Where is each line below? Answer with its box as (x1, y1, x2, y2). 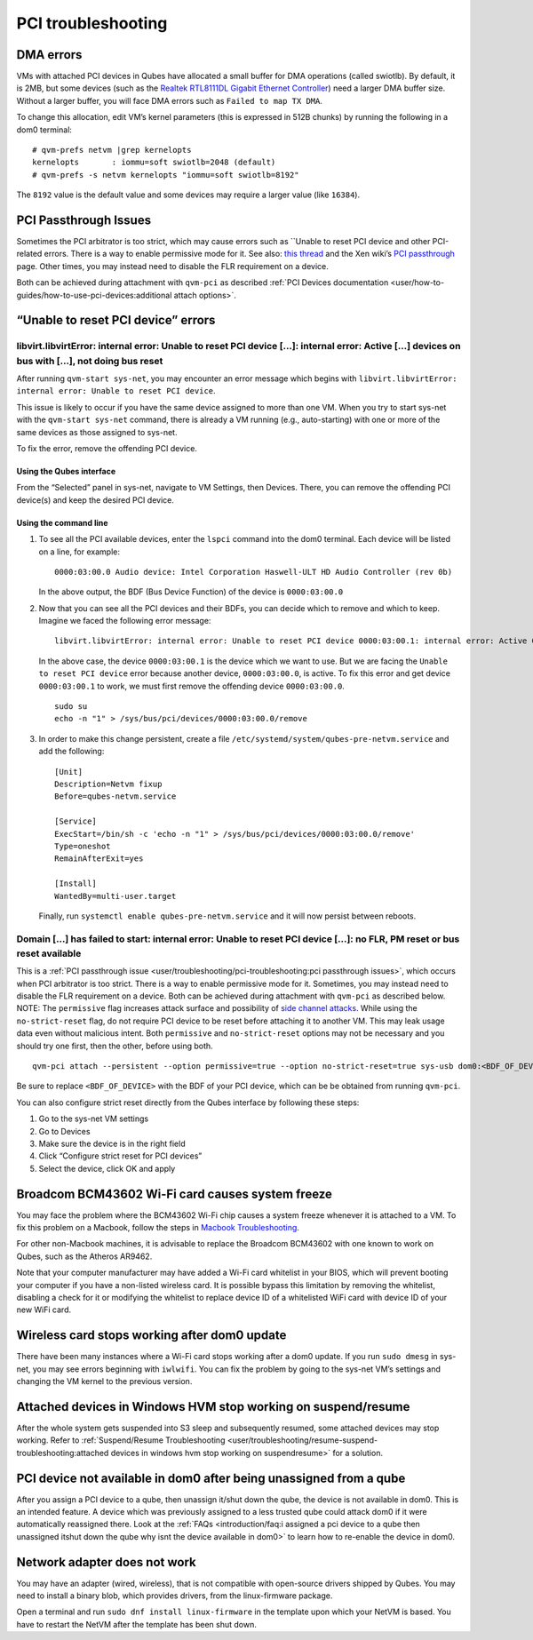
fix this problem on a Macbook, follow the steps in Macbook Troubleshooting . (16, 1222, 299, 1232)
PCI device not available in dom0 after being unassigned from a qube (16, 1470, 406, 1485)
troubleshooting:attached (16, 1447, 109, 1458)
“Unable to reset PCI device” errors (16, 313, 216, 328)
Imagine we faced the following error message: (38, 616, 211, 626)
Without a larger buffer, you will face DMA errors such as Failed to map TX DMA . (16, 95, 323, 106)
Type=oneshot (54, 840, 111, 851)
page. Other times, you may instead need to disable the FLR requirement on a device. (16, 260, 329, 271)
